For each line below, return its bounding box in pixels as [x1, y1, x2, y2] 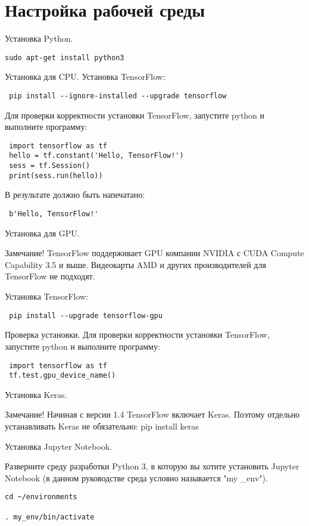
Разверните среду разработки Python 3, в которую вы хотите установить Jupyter [5, 460, 299, 472]
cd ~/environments [5, 493, 77, 502]
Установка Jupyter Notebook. [5, 440, 113, 452]
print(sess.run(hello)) [9, 171, 103, 180]
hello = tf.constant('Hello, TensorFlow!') [9, 151, 184, 160]
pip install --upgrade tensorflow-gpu [9, 311, 163, 320]
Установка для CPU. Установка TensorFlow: [5, 70, 166, 83]
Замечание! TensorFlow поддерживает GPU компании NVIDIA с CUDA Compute [5, 247, 304, 259]
